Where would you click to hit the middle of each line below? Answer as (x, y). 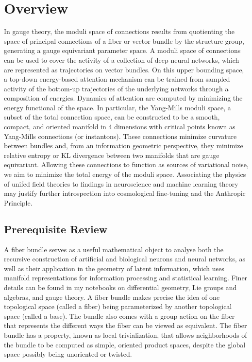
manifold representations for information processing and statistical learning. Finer (126, 278)
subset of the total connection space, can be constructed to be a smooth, (112, 117)
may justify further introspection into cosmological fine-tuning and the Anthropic (125, 193)
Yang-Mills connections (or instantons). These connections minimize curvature (120, 136)
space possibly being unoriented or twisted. (68, 354)
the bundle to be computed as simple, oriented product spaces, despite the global (125, 344)
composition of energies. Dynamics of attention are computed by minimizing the (123, 98)
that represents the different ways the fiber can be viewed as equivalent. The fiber (126, 325)
